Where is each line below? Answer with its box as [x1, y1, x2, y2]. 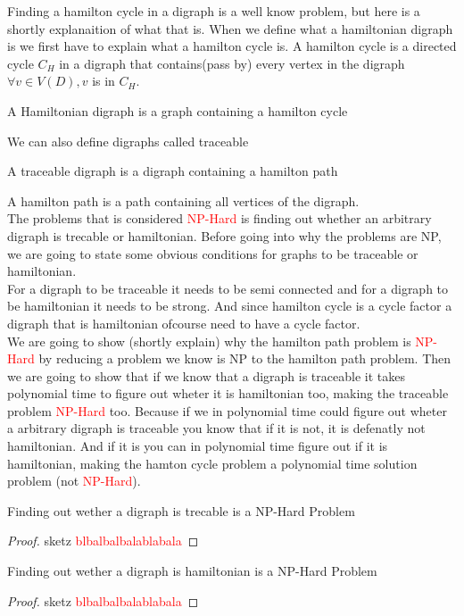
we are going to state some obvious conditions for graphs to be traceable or [7, 244, 418, 262]
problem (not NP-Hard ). [7, 471, 141, 490]
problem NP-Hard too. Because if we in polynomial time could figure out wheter [7, 401, 447, 420]
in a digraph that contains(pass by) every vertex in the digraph [59, 54, 405, 72]
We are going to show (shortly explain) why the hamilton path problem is [7, 331, 411, 350]
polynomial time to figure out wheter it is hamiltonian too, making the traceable [7, 384, 449, 403]
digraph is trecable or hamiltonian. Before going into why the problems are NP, [7, 226, 442, 245]
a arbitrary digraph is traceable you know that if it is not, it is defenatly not [7, 419, 426, 437]
